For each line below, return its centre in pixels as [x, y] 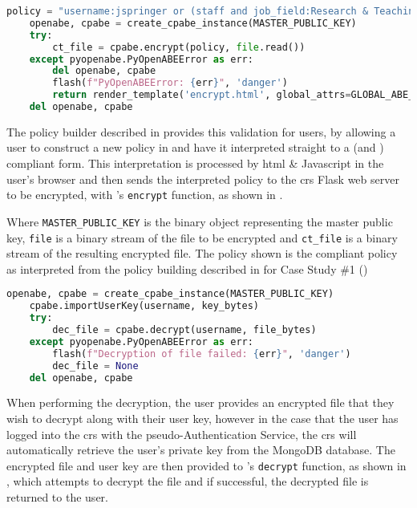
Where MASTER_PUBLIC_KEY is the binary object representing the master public [200, 221]
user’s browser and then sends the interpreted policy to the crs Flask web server [203, 179]
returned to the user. [57, 497]
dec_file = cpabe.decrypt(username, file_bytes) [184, 330]
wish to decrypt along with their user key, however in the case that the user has [202, 418]
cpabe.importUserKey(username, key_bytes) [144, 306]
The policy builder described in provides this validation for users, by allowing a [201, 131]
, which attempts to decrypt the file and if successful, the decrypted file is [188, 481]
